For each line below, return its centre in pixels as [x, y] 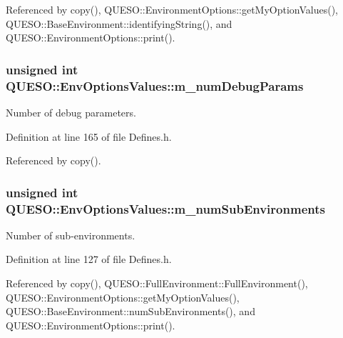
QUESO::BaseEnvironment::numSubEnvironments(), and [130, 311]
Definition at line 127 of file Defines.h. [89, 259]
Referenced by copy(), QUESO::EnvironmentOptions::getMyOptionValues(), [172, 9]
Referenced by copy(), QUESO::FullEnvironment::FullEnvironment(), [157, 283]
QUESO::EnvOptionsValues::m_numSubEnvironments [165, 208]
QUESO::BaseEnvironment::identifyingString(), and [119, 23]
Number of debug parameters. [71, 112]
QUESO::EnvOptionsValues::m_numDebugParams [155, 85]
